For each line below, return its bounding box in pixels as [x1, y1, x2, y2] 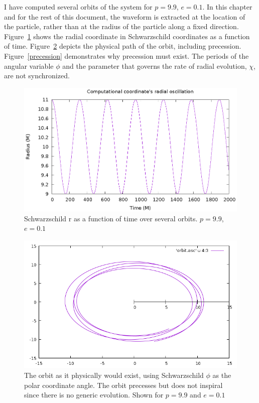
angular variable [4, 60, 54, 71]
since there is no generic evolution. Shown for [24, 389, 164, 400]
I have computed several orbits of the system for [4, 2, 153, 12]
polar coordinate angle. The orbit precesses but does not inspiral [24, 379, 223, 390]
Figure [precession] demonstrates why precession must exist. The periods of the [4, 50, 249, 61]
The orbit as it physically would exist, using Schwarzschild [24, 369, 204, 380]
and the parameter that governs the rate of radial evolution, [62, 60, 247, 71]
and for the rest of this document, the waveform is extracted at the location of [4, 11, 245, 22]
